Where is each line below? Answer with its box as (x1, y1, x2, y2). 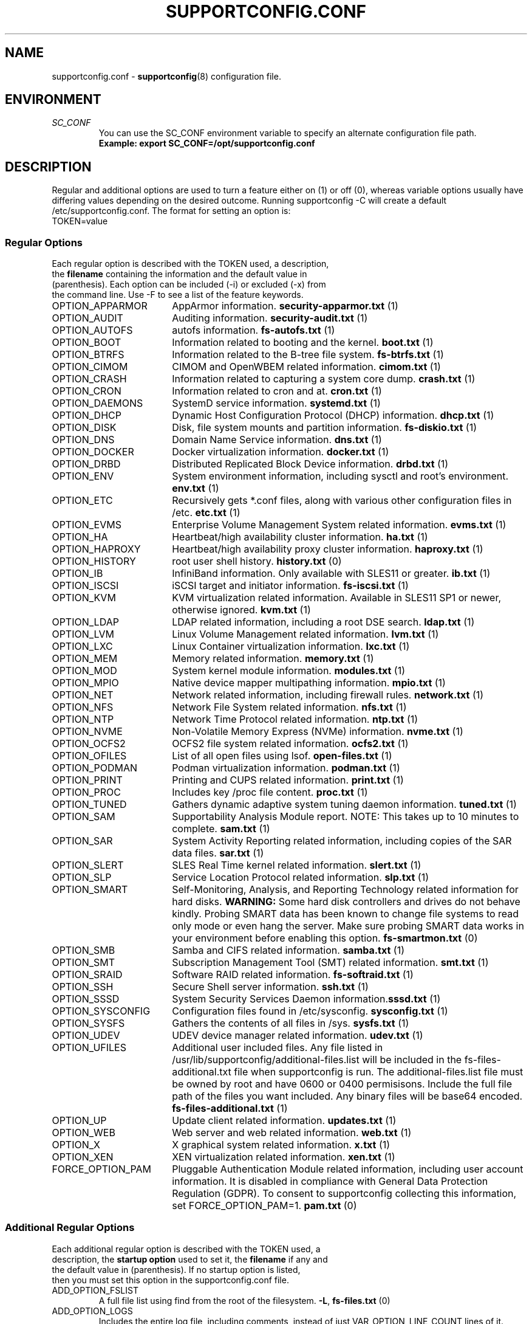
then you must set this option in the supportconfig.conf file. (52, 1274, 289, 1285)
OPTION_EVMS (52, 519, 121, 531)
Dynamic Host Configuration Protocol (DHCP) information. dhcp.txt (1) (172, 409, 494, 422)
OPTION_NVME (52, 725, 123, 738)
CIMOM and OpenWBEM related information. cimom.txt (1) (172, 360, 441, 373)
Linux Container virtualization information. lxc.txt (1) (172, 640, 410, 653)
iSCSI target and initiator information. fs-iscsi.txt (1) (172, 579, 409, 592)
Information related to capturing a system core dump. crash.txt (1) (172, 373, 476, 385)
